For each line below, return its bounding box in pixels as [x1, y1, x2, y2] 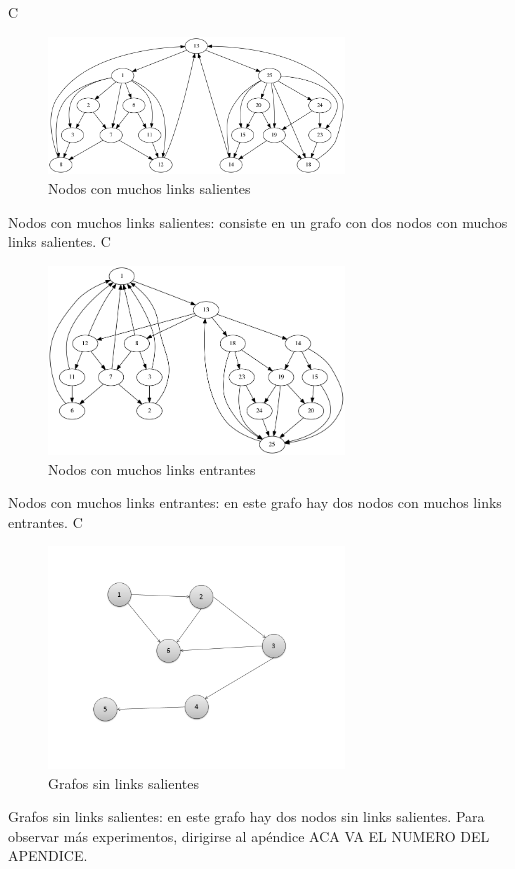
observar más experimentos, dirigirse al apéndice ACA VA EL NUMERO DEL [8, 825, 490, 846]
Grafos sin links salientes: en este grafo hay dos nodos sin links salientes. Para [8, 806, 485, 827]
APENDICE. [8, 845, 88, 866]
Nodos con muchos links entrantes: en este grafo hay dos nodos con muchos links [8, 492, 502, 513]
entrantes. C [8, 511, 83, 532]
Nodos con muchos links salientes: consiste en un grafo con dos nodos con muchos [8, 211, 508, 232]
